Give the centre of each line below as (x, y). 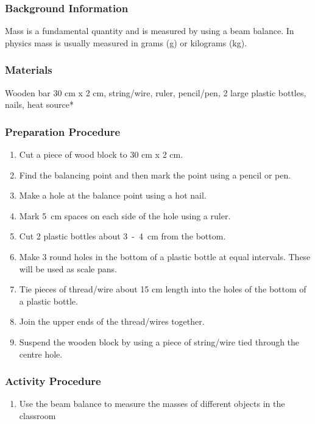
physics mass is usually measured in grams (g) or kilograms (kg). (126, 42)
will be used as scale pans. (68, 268)
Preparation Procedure (63, 131)
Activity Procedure (53, 381)
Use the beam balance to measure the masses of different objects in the (152, 404)
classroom (37, 415)
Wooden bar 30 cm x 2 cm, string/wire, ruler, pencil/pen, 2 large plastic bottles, (156, 92)
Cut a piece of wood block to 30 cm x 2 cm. (101, 154)
